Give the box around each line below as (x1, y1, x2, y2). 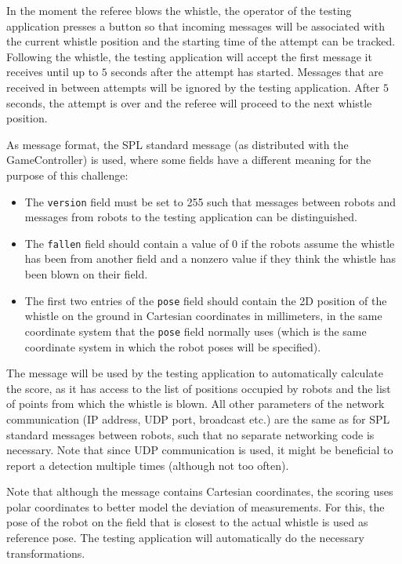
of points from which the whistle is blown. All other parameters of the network (6, 395, 385, 412)
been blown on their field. (24, 266, 148, 282)
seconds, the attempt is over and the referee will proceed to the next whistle (6, 94, 372, 111)
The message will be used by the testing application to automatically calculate (6, 365, 383, 381)
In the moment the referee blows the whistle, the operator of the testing (6, 2, 352, 18)
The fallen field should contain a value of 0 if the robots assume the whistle (24, 235, 395, 251)
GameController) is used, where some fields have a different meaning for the (6, 151, 371, 168)
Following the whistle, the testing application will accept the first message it (6, 48, 372, 64)
